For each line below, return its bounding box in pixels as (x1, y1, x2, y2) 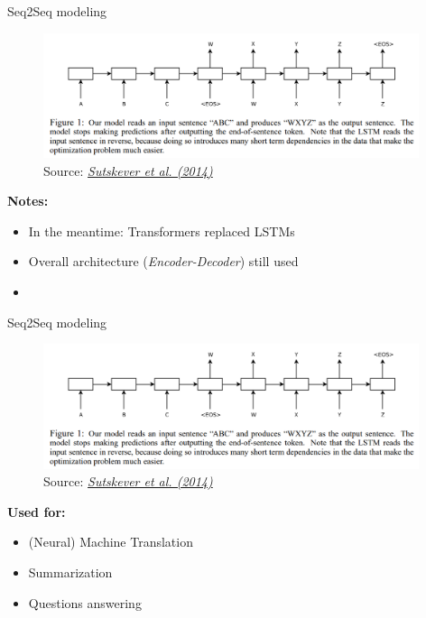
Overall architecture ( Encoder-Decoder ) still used (28, 252, 299, 271)
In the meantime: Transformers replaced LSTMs (28, 221, 295, 240)
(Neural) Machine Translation (28, 532, 193, 551)
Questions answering (28, 593, 142, 612)
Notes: (7, 191, 49, 210)
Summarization (28, 563, 113, 581)
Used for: (7, 502, 66, 521)
